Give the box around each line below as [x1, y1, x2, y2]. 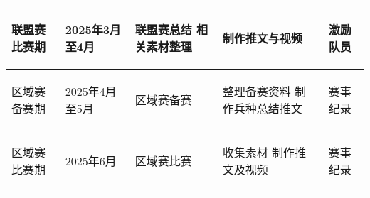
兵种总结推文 [233, 100, 302, 116]
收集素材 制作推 [222, 144, 307, 160]
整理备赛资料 [222, 83, 291, 99]
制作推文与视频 [222, 30, 302, 46]
